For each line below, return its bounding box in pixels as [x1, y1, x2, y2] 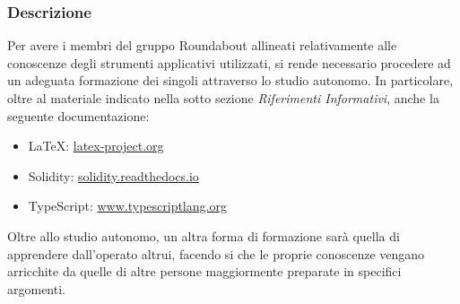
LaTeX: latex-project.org [28, 136, 164, 155]
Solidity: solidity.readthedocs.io [28, 166, 199, 185]
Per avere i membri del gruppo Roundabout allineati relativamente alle [7, 36, 397, 55]
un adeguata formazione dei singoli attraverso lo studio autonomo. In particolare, [7, 71, 454, 90]
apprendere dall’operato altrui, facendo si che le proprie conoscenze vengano [7, 244, 425, 263]
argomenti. [7, 279, 65, 298]
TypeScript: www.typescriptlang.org [28, 196, 227, 215]
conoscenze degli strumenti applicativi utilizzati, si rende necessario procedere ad [7, 53, 451, 72]
